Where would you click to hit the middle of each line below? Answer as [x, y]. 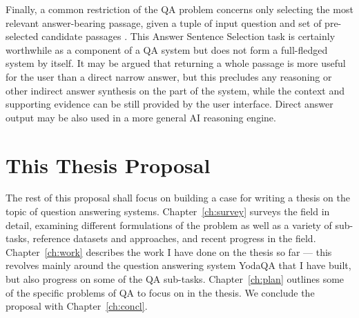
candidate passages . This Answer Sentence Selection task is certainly [188, 36]
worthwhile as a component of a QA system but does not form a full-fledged [167, 49]
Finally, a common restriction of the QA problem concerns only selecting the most [179, 9]
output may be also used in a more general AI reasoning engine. [141, 117]
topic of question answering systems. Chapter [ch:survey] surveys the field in [168, 211]
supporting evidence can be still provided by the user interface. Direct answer [169, 104]
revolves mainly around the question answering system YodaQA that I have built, [178, 265]
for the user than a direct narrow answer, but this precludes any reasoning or [169, 76]
